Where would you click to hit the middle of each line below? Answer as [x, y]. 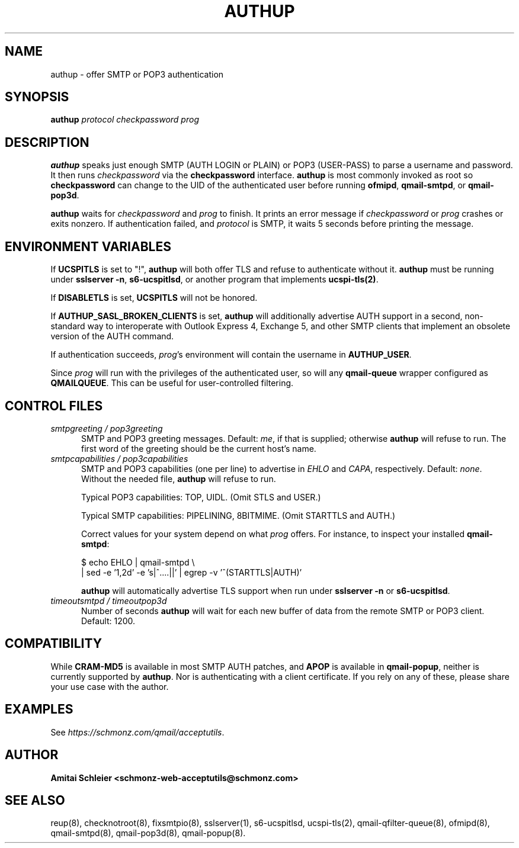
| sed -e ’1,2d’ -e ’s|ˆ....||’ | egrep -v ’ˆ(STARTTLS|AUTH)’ [192, 572]
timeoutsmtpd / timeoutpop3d [109, 600]
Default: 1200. [108, 621]
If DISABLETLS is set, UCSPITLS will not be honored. [154, 298]
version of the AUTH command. [112, 336]
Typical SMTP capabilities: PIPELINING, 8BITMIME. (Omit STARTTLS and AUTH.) [238, 515]
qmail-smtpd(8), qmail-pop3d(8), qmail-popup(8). [148, 833]
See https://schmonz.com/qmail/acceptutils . [137, 732]
